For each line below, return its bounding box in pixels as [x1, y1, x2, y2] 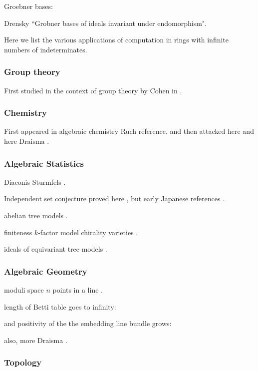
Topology [4, 356, 42, 369]
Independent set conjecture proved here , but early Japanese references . [4, 193, 225, 204]
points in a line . [52, 285, 103, 295]
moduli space [4, 285, 44, 295]
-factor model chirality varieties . [38, 227, 138, 237]
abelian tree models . [4, 210, 68, 220]
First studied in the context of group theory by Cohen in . [4, 85, 182, 95]
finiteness [4, 227, 32, 237]
